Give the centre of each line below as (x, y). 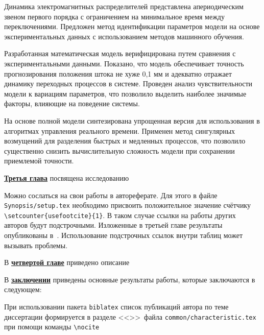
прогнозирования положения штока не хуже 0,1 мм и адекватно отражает (118, 73)
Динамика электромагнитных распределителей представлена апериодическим (124, 6)
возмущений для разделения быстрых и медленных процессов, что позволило (125, 141)
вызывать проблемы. (36, 245)
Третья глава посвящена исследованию (67, 177)
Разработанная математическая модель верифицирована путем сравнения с (120, 53)
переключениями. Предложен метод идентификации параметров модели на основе (132, 26)
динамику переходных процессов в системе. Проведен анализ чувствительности (128, 83)
